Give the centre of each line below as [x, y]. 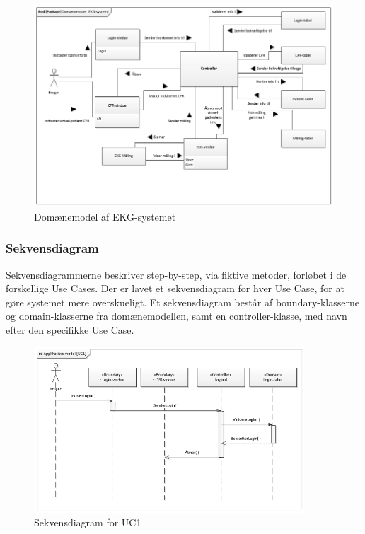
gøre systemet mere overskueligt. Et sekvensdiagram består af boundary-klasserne [182, 302]
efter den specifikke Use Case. [70, 329]
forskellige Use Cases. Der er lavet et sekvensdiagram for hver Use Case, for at [175, 288]
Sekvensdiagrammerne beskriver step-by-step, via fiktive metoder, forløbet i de [176, 274]
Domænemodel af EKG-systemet [105, 216]
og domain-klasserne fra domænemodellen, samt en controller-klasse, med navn [176, 316]
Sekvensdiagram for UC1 [88, 522]
